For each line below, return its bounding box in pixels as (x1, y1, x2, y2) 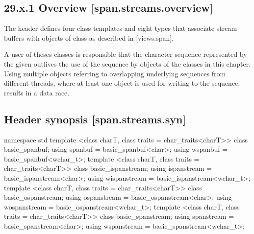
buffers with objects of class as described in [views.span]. (4, 32, 174, 43)
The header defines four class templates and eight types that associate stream (4, 23, 237, 33)
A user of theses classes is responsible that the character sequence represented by (4, 49, 247, 59)
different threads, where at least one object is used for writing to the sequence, (4, 78, 240, 88)
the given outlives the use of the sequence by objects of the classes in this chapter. (4, 58, 251, 69)
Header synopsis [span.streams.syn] (4, 111, 186, 126)
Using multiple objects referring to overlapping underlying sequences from (4, 68, 226, 78)
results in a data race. (4, 87, 70, 97)
